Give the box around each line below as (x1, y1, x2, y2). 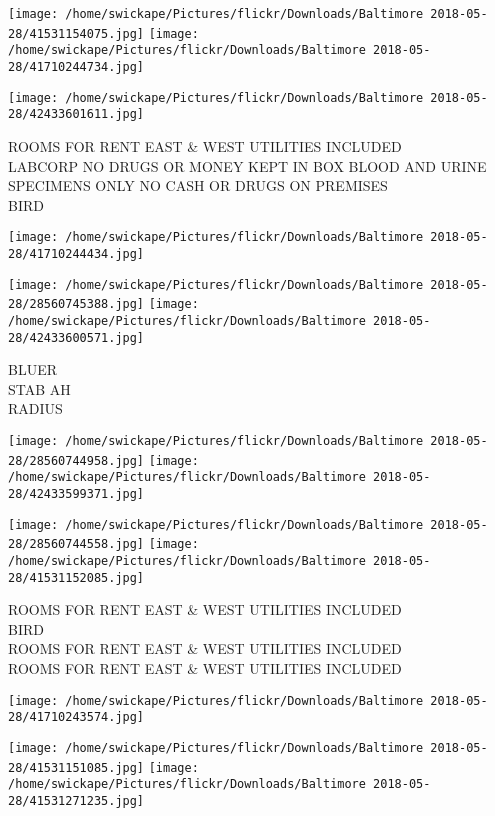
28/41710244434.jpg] (8, 246, 145, 261)
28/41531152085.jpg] (8, 570, 145, 585)
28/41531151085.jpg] (8, 760, 145, 775)
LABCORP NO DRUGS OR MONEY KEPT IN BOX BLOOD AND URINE (8, 155, 487, 176)
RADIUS (8, 398, 63, 419)
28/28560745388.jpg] (8, 297, 145, 312)
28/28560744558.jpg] (8, 537, 145, 552)
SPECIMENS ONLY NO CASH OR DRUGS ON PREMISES (8, 175, 388, 196)
